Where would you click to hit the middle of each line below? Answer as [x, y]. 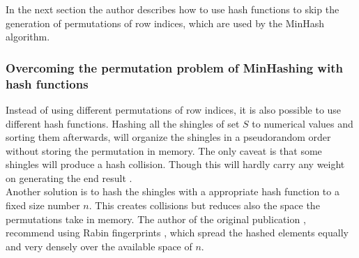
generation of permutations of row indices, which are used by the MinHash [165, 23]
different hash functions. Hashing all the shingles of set [123, 123]
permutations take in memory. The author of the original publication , [156, 219]
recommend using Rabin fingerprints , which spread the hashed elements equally [177, 233]
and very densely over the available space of [99, 246]
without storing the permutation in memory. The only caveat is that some [164, 150]
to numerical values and [303, 123]
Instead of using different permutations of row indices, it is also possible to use [174, 109]
